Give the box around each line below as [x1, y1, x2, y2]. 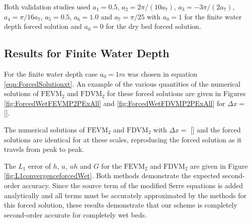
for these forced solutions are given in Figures [107, 88, 246, 99]
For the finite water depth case [4, 68, 98, 79]
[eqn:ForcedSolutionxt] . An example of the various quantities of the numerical [4, 78, 241, 89]
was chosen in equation [127, 68, 198, 79]
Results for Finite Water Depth [4, 45, 169, 61]
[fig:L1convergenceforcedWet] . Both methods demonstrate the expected [4, 170, 220, 181]
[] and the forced [190, 124, 241, 134]
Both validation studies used [4, 1, 90, 11]
